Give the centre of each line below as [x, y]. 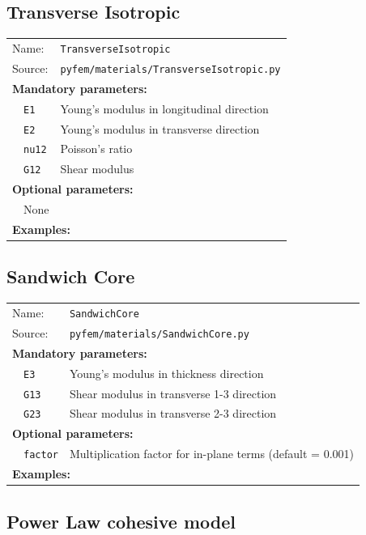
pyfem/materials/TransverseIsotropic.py [170, 69]
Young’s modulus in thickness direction [166, 373]
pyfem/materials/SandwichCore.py [159, 334]
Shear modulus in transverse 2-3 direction [173, 413]
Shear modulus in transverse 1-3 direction [173, 393]
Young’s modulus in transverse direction [160, 128]
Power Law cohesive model [121, 521]
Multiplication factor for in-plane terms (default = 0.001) [211, 454]
